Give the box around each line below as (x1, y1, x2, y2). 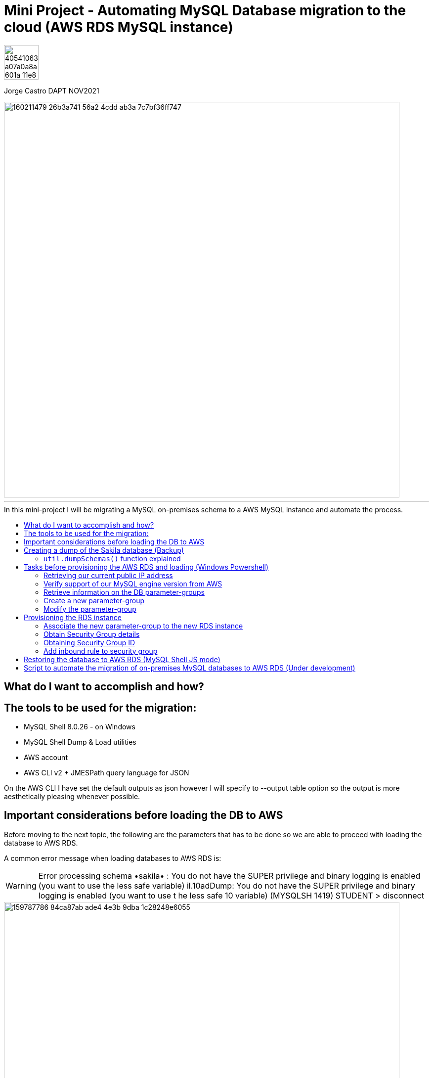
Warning (5, 880, 37, 891)
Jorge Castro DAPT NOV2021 (4, 86, 99, 95)
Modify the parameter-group (43, 604, 136, 613)
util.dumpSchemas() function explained (43, 554, 181, 563)
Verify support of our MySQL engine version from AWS (43, 579, 222, 588)
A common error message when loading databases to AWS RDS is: (4, 853, 221, 862)
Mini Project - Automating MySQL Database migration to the (4, 2, 406, 19)
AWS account (24, 753, 68, 762)
